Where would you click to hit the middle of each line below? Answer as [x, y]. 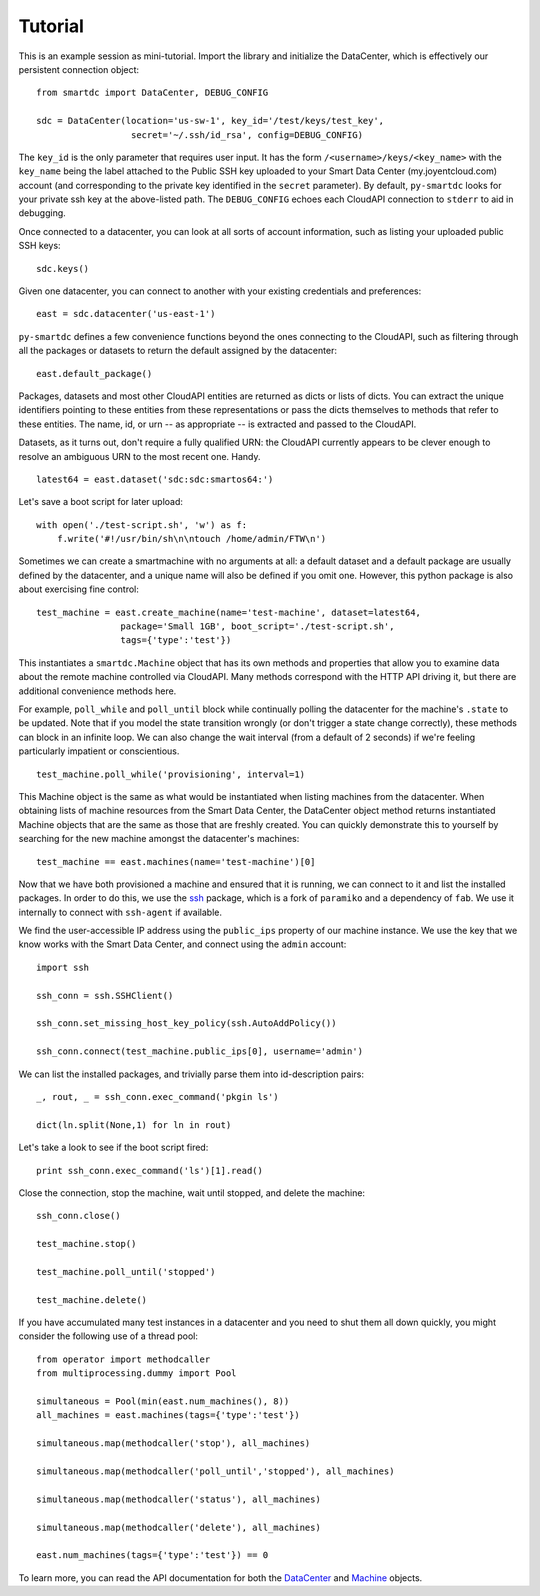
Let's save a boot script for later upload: [101, 502]
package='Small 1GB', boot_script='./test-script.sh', [257, 626]
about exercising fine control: [79, 589]
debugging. [42, 213]
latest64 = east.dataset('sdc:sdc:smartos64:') [155, 479]
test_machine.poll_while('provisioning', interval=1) [170, 774]
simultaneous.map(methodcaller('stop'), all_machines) [173, 1443]
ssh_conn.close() [78, 1216]
